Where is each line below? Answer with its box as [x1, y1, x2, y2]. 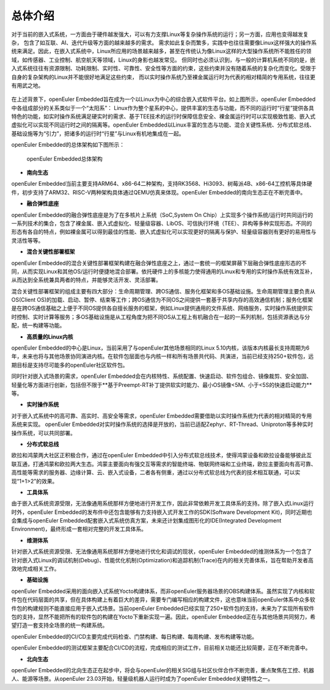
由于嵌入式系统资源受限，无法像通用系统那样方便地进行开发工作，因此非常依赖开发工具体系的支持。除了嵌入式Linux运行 [11, 500, 314, 507]
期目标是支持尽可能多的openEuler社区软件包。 [11, 361, 128, 369]
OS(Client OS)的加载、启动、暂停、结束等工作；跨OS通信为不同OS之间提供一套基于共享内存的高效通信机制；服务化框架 [11, 296, 313, 304]
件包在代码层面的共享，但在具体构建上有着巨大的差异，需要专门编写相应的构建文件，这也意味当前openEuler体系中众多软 [11, 596, 315, 603]
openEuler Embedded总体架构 [26, 155, 103, 162]
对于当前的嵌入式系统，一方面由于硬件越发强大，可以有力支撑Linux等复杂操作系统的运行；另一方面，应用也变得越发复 [11, 31, 309, 38]
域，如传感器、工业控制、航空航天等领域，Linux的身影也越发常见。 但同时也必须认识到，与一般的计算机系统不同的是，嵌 [11, 56, 316, 64]
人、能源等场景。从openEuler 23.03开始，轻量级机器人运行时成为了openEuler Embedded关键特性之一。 [11, 675, 274, 683]
